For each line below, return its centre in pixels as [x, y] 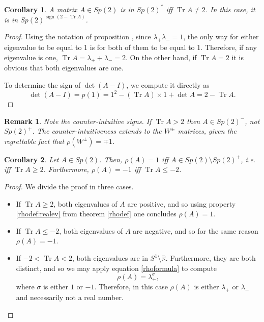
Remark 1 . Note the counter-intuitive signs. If [78, 121]
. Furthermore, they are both [211, 258]
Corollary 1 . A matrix [41, 9]
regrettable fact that [34, 141]
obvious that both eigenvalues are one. [64, 68]
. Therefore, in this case [131, 287]
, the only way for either [221, 36]
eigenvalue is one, [31, 57]
